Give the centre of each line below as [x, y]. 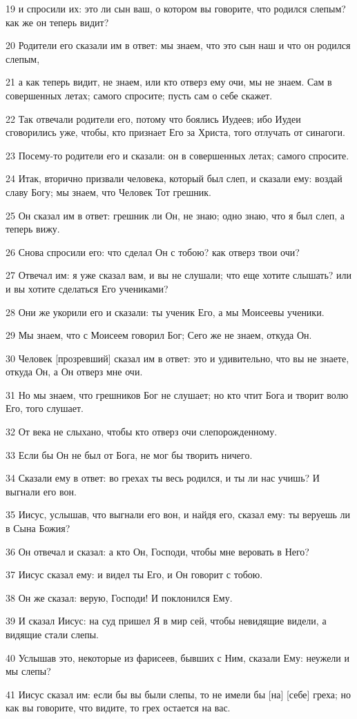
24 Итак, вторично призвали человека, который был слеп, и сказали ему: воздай [174, 178]
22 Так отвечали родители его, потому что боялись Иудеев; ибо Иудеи [153, 118]
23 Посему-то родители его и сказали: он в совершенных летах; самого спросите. [177, 155]
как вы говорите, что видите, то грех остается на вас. [118, 708]
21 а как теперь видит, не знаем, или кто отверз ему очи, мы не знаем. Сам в [169, 82]
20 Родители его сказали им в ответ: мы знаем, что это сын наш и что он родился [178, 45]
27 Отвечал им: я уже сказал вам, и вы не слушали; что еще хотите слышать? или [179, 275]
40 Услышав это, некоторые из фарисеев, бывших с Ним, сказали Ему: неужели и [177, 657]
